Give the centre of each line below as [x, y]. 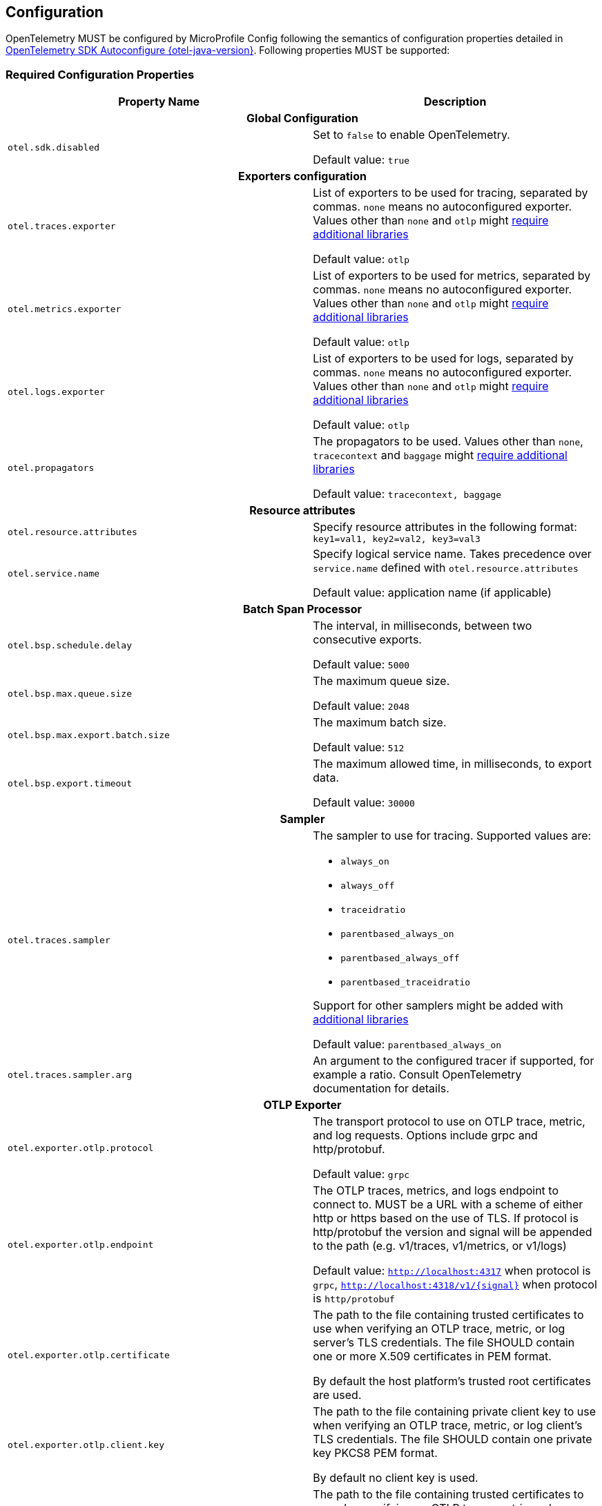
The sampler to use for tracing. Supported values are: [452, 836]
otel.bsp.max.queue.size [70, 693]
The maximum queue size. [381, 681]
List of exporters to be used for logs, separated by [443, 359]
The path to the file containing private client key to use [455, 1412]
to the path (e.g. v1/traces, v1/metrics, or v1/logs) [440, 1246]
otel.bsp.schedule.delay [70, 645]
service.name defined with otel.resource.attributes [446, 568]
